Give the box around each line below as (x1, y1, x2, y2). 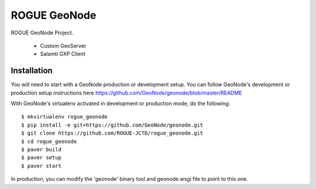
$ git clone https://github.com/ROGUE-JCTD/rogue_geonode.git (21, 130, 204, 136)
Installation (11, 66, 53, 76)
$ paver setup (21, 155, 61, 161)
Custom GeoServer (40, 42, 87, 49)
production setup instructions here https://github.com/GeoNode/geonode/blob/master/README (11, 89, 242, 96)
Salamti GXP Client (40, 50, 86, 58)
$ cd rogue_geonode (21, 138, 77, 145)
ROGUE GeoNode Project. (11, 29, 74, 36)
